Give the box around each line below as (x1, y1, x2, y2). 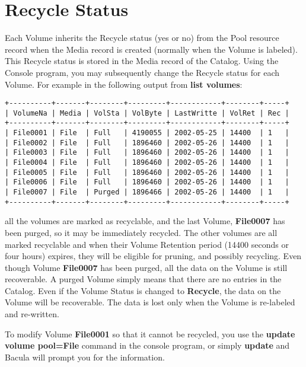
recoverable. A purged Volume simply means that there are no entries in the (5, 273, 282, 285)
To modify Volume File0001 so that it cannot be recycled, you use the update (5, 327, 295, 340)
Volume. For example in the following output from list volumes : (5, 78, 243, 90)
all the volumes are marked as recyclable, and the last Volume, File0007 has (5, 215, 285, 227)
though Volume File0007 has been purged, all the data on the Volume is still (5, 261, 288, 273)
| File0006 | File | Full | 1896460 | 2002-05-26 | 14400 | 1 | (5, 178, 289, 187)
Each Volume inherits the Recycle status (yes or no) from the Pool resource (5, 31, 279, 44)
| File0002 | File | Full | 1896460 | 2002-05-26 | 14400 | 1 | (5, 138, 289, 147)
